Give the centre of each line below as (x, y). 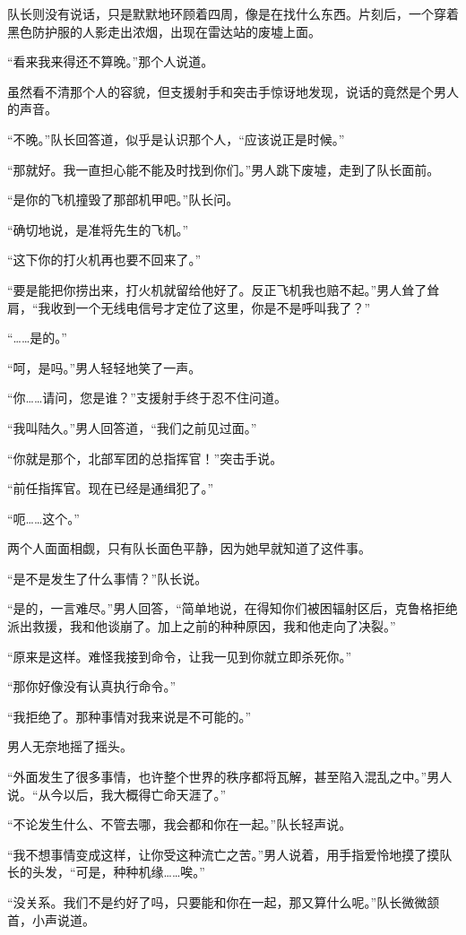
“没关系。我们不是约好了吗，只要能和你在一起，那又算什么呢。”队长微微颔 (224, 902)
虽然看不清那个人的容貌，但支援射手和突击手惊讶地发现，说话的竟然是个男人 (233, 91)
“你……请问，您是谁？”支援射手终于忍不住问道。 (147, 398)
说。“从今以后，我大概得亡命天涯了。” (117, 794)
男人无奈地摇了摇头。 (70, 746)
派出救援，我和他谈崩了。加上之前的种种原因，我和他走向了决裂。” (202, 626)
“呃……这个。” (43, 518)
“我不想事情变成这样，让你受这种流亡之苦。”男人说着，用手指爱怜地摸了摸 (224, 854)
